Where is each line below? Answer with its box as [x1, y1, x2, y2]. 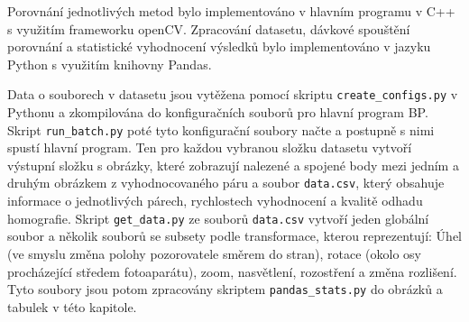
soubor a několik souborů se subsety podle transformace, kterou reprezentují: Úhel [7, 226, 462, 245]
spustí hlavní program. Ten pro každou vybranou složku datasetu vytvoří [7, 138, 412, 157]
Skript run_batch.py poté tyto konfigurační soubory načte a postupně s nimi [7, 120, 435, 139]
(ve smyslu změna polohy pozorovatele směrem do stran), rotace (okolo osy [7, 244, 421, 262]
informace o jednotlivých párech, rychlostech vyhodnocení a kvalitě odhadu [7, 191, 423, 210]
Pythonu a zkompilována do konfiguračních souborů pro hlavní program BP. [7, 103, 428, 122]
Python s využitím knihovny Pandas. [7, 54, 212, 73]
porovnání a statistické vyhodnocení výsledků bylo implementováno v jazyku [7, 37, 431, 56]
